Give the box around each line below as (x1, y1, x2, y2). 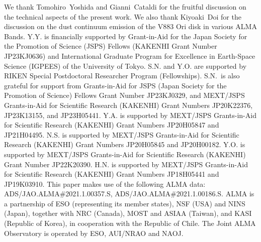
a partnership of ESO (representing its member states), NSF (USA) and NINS (4, 198, 245, 208)
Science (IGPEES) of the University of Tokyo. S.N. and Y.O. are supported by (4, 60, 247, 71)
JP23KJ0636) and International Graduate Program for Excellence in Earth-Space (4, 50, 255, 61)
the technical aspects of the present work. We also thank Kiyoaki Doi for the (4, 11, 241, 22)
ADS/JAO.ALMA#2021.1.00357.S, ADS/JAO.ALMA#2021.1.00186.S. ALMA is (4, 188, 254, 199)
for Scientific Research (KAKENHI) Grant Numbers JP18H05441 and (4, 169, 219, 179)
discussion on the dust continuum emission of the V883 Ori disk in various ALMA (4, 21, 257, 32)
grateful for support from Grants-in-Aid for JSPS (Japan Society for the (4, 80, 227, 90)
